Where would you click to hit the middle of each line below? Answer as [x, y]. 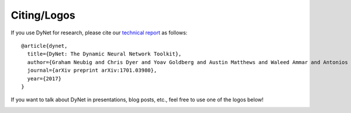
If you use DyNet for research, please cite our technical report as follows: [99, 33]
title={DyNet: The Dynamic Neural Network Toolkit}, [104, 54]
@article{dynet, [44, 46]
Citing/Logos [43, 15]
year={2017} [44, 78]
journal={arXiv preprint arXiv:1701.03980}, [92, 70]
